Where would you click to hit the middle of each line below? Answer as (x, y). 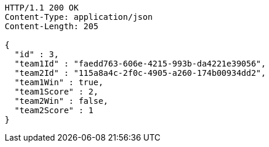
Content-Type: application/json (79, 17)
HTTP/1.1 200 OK (42, 8)
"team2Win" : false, (61, 101)
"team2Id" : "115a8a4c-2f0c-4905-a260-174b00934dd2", (140, 73)
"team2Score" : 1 (54, 110)
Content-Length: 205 (52, 26)
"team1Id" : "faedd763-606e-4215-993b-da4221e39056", (140, 64)
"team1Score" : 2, (56, 92)
